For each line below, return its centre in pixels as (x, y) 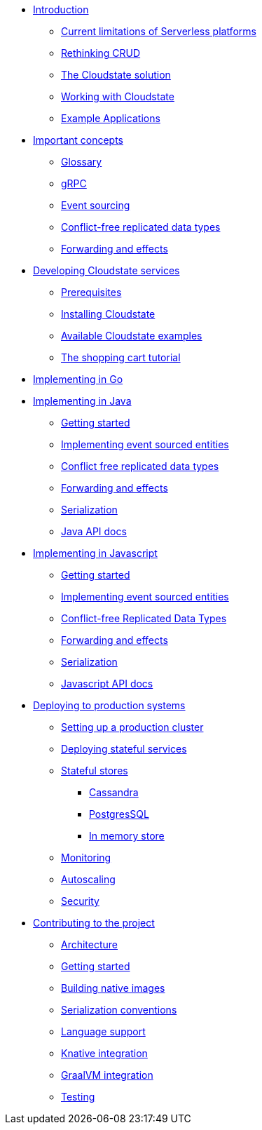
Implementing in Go (78, 379)
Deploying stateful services (124, 749)
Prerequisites (91, 292)
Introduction (61, 9)
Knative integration (104, 1053)
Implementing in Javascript (95, 553)
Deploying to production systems (109, 705)
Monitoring (86, 857)
